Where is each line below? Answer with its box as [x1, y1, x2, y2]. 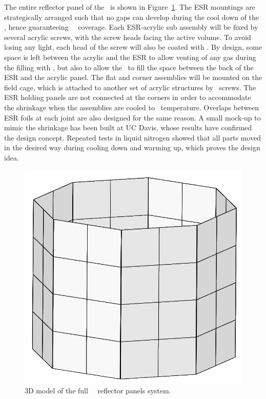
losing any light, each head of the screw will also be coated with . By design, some [4, 42, 262, 52]
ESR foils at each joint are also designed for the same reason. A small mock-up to [4, 112, 261, 123]
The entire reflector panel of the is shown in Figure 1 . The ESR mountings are [4, 2, 255, 12]
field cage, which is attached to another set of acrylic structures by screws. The [4, 82, 256, 92]
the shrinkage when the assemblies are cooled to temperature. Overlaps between [4, 102, 259, 112]
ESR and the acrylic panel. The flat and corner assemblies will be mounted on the [4, 72, 262, 83]
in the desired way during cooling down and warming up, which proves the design [4, 142, 260, 153]
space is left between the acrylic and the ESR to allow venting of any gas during [4, 51, 256, 62]
